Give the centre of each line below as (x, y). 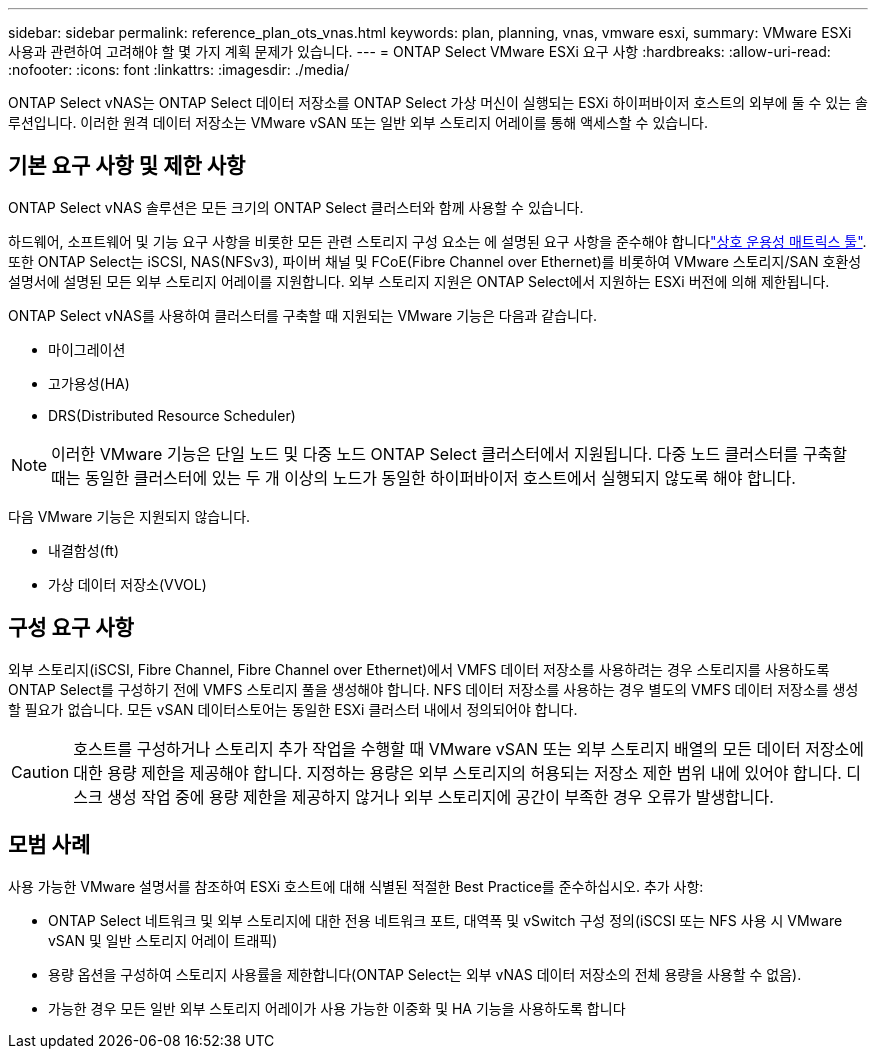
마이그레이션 (87, 349)
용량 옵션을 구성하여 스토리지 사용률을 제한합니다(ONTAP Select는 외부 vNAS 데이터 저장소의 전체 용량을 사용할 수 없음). (425, 974)
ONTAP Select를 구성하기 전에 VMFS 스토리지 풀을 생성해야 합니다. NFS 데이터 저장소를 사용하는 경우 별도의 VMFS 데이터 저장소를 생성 (433, 689)
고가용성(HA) (89, 383)
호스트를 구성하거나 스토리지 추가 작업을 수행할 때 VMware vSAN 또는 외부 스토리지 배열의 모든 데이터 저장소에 (469, 748)
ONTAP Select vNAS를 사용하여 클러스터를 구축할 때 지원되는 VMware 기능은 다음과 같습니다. (302, 315)
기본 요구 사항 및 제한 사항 (127, 166)
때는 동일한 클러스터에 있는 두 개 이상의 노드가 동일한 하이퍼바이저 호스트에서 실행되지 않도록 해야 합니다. (423, 477)
